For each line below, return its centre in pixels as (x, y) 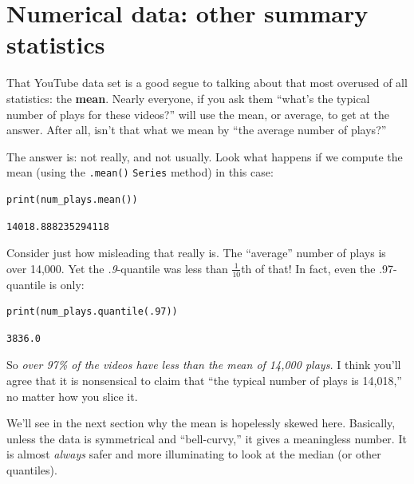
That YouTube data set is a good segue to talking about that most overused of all (207, 83)
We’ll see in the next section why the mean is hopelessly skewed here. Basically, (201, 423)
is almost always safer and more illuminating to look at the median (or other (194, 454)
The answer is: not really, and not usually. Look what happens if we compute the (205, 156)
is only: (67, 284)
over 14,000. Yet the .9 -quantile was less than (117, 268)
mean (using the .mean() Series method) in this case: (140, 172)
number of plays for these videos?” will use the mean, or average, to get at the (198, 114)
